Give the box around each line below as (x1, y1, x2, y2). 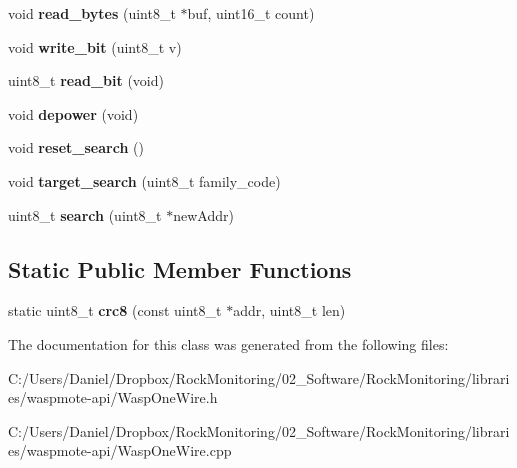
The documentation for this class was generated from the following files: (8, 333, 449, 354)
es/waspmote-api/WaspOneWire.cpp (8, 440, 232, 461)
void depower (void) (8, 103, 139, 124)
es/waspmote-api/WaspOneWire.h (8, 387, 218, 408)
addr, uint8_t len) (233, 300, 346, 321)
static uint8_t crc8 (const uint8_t (8, 300, 222, 321)
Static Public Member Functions (8, 253, 352, 284)
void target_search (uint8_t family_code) (8, 170, 281, 191)
